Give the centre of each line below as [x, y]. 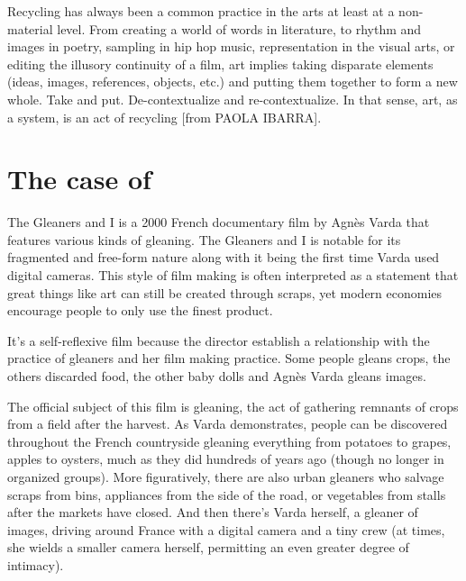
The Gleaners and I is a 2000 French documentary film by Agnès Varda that [219, 222]
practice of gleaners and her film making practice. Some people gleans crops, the [229, 358]
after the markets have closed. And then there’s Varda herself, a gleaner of [213, 512]
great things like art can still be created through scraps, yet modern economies [225, 292]
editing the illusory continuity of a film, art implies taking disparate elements [220, 64]
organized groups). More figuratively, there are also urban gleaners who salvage [226, 477]
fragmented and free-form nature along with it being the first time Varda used [224, 257]
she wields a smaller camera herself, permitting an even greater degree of [208, 547]
